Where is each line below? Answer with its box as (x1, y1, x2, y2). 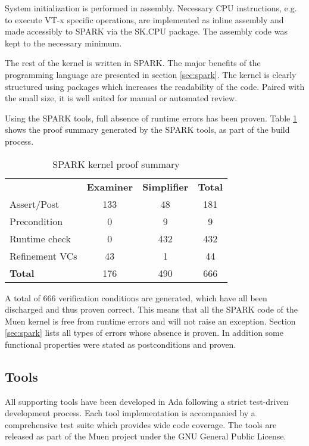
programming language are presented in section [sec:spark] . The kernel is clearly (5, 68, 296, 80)
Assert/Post (10, 197, 60, 211)
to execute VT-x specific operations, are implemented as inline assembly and (5, 13, 284, 26)
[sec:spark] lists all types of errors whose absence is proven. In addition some (5, 326, 283, 339)
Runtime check (10, 231, 71, 245)
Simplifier (142, 179, 189, 194)
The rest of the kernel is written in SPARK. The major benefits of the (5, 57, 261, 69)
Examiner (86, 179, 133, 194)
